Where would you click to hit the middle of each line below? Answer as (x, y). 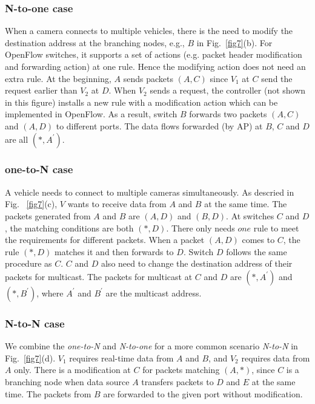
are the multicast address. (154, 293)
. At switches (250, 215)
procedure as (28, 263)
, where (50, 293)
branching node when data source (67, 381)
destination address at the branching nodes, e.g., (95, 42)
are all (17, 139)
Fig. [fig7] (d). (30, 358)
